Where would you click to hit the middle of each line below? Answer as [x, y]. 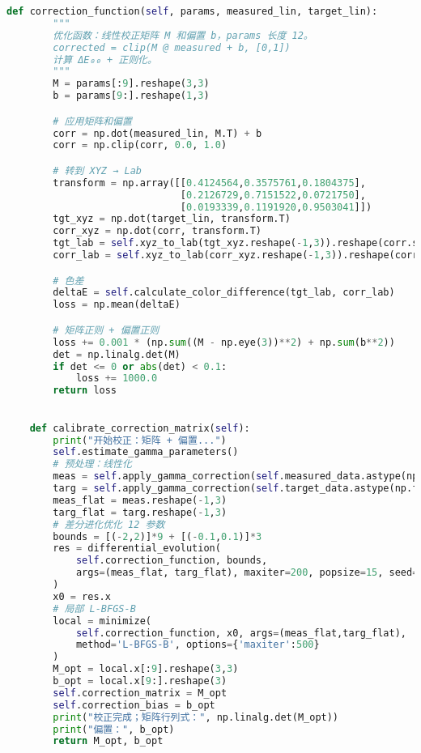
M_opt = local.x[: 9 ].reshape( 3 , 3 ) [146, 669]
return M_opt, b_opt [108, 741]
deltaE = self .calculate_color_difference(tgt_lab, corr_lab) [224, 293]
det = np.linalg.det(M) [117, 354]
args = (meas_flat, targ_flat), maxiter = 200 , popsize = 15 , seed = [247, 573]
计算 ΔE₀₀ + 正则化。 [105, 60]
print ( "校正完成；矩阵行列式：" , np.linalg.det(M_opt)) [196, 717]
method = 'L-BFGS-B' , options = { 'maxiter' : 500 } [198, 645]
